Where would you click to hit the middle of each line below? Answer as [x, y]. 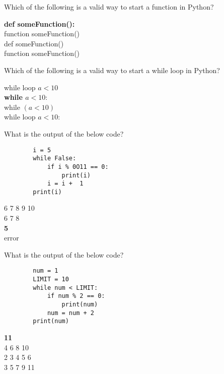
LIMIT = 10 [51, 279]
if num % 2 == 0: [76, 296]
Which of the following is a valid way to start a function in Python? [109, 7]
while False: [55, 159]
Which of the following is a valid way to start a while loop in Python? [112, 70]
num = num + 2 [70, 313]
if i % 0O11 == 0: [78, 167]
